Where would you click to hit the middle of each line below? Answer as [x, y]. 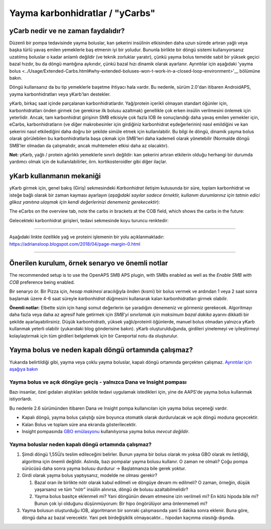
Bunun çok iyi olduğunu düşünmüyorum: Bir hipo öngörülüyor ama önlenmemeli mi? [121, 503]
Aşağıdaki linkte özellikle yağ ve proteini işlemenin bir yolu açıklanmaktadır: [87, 237]
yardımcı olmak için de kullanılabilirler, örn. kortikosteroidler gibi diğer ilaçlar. [88, 162]
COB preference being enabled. [42, 282]
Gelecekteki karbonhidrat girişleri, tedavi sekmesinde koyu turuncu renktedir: [89, 220]
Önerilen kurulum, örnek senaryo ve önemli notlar [89, 263]
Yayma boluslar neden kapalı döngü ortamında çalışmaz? [81, 444]
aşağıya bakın [24, 369]
